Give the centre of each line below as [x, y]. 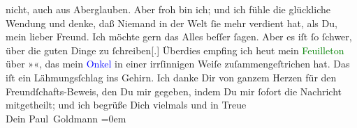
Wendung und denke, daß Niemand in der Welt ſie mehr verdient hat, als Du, [172, 23]
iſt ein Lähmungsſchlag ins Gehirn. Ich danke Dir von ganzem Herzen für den [171, 77]
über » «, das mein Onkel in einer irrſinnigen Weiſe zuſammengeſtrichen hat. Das [178, 64]
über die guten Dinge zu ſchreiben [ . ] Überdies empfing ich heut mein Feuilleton [175, 50]
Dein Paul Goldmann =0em [66, 118]
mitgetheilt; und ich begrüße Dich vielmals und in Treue [126, 105]
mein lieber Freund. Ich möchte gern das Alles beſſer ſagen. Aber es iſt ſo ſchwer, [179, 37]
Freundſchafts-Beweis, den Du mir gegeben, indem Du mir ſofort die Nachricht [174, 91]
